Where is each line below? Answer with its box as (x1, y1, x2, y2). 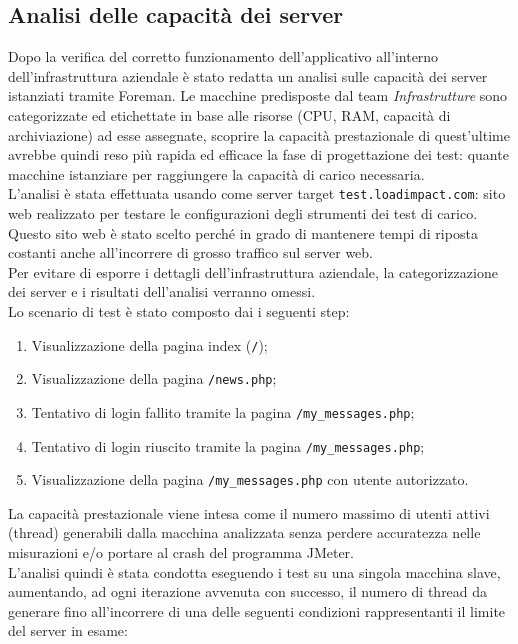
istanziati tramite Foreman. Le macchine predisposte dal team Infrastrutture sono (8, 85, 508, 106)
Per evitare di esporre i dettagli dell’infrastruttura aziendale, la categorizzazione (8, 261, 498, 282)
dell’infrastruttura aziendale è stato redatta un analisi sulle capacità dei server (8, 65, 488, 86)
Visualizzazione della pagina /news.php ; (31, 368, 277, 389)
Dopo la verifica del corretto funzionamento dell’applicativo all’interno (8, 46, 439, 67)
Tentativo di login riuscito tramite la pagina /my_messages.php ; (31, 435, 425, 456)
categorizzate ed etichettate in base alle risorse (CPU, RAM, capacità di (8, 104, 451, 125)
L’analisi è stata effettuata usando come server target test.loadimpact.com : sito (8, 183, 506, 204)
